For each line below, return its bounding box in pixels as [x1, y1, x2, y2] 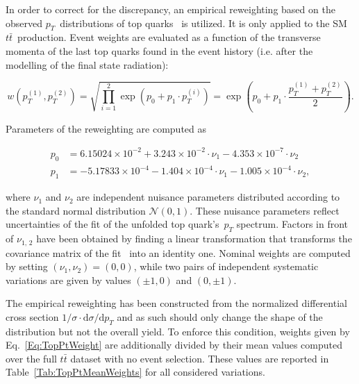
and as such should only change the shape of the [117, 309, 323, 324]
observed [6, 15, 43, 30]
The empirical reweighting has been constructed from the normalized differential [6, 296, 347, 310]
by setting [6, 259, 48, 274]
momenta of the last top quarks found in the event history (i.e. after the [6, 43, 313, 58]
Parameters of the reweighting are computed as [6, 121, 207, 135]
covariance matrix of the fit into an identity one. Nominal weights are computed [6, 245, 351, 260]
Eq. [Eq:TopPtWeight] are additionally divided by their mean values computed [6, 337, 343, 352]
